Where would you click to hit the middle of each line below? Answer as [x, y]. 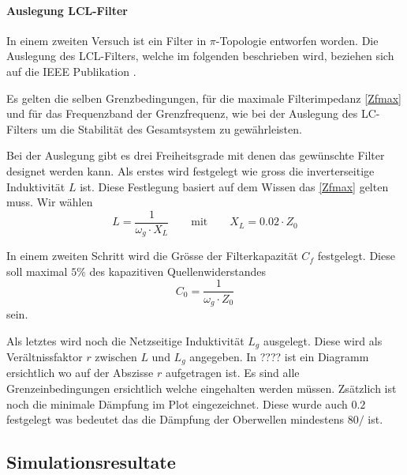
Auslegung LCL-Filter [67, 10]
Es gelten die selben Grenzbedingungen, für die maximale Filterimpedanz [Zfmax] [204, 98]
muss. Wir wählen [50, 202]
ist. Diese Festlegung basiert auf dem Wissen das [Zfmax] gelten [234, 186]
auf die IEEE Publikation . [71, 71]
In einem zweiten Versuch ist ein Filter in [106, 40]
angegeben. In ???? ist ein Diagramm [279, 356]
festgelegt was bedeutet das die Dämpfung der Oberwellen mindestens [175, 419]
